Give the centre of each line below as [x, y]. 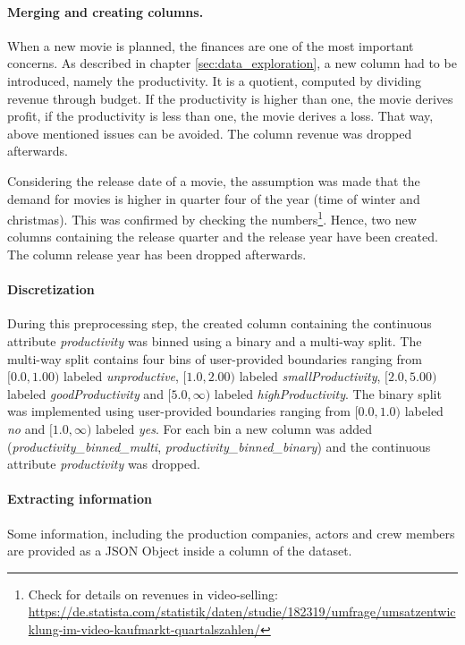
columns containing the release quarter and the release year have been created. [223, 237]
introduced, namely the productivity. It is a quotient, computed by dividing [215, 80]
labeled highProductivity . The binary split [328, 393]
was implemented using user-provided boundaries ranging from [179, 411]
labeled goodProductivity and [85, 393]
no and [26, 428]
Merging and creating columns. [106, 11]
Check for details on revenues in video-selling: [153, 594]
